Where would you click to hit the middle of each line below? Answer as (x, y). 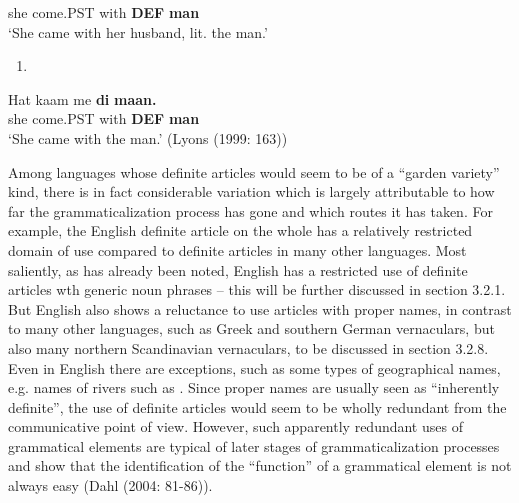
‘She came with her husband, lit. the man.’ (138, 31)
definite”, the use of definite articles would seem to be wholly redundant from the (257, 406)
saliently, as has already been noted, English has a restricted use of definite (238, 269)
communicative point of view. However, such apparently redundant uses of (235, 426)
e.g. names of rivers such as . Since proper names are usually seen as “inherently (254, 387)
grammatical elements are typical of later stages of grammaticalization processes (254, 445)
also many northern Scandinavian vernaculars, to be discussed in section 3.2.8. (248, 347)
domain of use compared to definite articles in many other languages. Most (237, 249)
